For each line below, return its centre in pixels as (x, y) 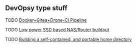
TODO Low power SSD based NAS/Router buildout (57, 30)
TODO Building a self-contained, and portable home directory (68, 39)
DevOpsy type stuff (36, 8)
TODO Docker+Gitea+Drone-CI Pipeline (46, 20)
